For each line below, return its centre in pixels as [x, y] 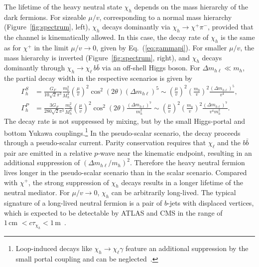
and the [229, 142]
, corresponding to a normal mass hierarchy [166, 17]
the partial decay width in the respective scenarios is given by [98, 78]
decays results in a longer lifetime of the [182, 182]
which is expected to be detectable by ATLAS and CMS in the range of [113, 212]
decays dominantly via [136, 27]
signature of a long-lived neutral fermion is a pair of [83, 203]
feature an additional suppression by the [187, 248]
